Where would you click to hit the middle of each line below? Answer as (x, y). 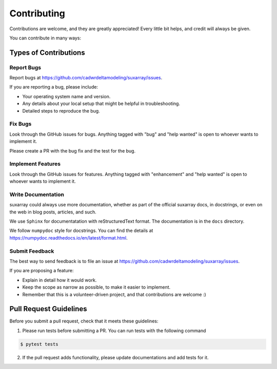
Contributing (37, 13)
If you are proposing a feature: (42, 271)
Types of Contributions (47, 52)
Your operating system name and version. (66, 96)
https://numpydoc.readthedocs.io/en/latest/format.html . (68, 237)
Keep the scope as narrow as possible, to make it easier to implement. (96, 287)
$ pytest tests (39, 344)
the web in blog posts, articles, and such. (53, 212)
